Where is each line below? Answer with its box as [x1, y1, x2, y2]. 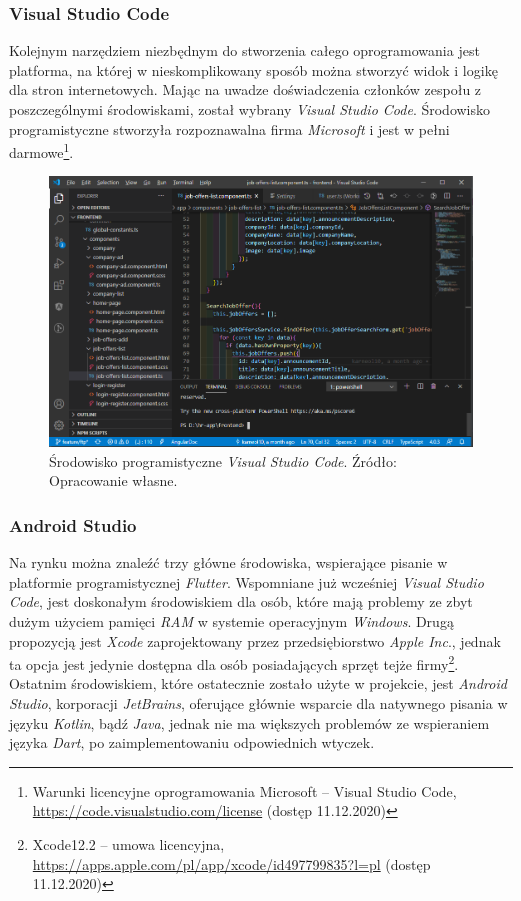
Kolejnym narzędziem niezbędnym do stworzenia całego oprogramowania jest [9, 40, 480, 61]
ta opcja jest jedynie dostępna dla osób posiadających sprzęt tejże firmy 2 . [9, 651, 459, 674]
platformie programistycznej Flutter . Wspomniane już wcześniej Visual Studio [9, 571, 484, 592]
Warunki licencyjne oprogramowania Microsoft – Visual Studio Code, [32, 780, 457, 801]
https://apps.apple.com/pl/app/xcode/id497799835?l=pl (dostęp [32, 853, 431, 874]
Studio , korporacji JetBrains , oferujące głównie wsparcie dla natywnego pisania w [9, 693, 508, 713]
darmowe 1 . [9, 139, 74, 162]
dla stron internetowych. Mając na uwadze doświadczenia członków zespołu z [9, 79, 482, 100]
